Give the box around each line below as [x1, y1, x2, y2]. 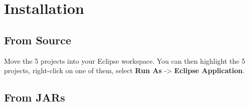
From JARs [4, 90, 65, 105]
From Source [4, 32, 72, 47]
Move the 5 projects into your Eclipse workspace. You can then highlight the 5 [4, 55, 245, 66]
